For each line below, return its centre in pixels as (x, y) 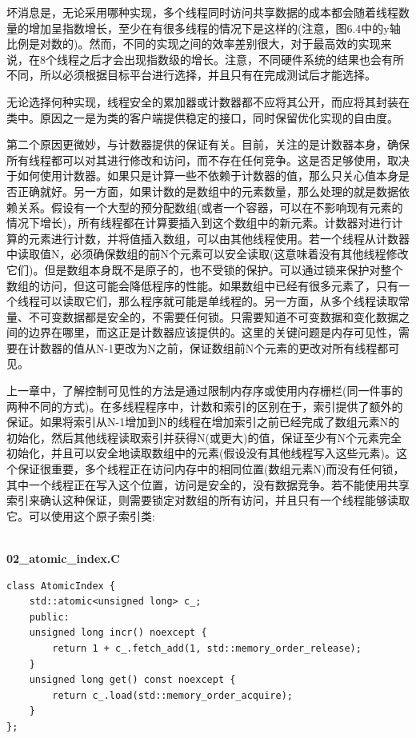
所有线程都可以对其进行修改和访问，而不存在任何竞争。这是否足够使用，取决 (208, 160)
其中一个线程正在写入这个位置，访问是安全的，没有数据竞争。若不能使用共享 (208, 484)
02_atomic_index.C (63, 558)
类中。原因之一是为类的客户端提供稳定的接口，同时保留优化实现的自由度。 (202, 117)
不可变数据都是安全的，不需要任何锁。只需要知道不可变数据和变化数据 (213, 316)
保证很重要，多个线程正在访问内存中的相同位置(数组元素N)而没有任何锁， (211, 469)
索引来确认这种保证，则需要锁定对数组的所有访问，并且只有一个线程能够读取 (208, 500)
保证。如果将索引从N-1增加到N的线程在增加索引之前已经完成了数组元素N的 (203, 422)
